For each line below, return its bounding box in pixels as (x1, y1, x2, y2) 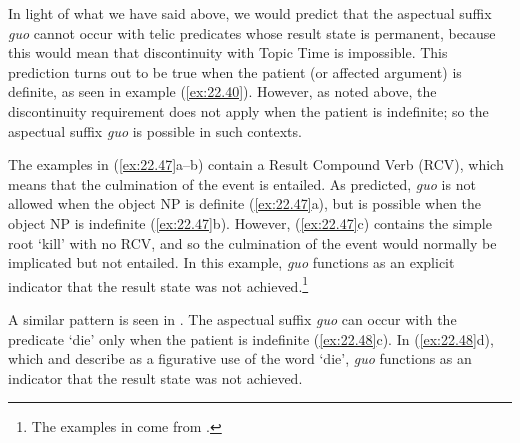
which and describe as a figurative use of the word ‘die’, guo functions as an (8, 348, 472, 369)
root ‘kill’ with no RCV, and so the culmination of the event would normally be (8, 232, 497, 253)
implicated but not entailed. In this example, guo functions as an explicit (8, 252, 455, 273)
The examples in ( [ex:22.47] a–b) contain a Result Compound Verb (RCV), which (8, 154, 504, 175)
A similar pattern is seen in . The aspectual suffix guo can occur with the (8, 308, 457, 329)
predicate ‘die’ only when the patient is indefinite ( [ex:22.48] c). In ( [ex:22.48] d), (8, 328, 494, 349)
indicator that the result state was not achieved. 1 (8, 272, 309, 296)
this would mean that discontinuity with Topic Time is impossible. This (8, 42, 448, 63)
